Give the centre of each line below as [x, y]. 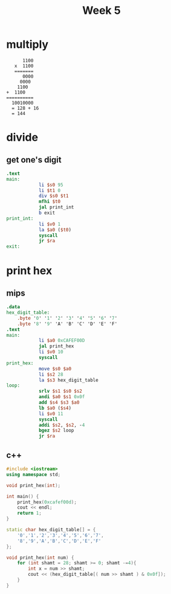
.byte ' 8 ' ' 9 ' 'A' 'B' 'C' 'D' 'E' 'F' [67, 324]
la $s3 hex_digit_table [68, 380]
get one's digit [34, 160]
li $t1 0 [50, 190]
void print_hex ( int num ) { [40, 557]
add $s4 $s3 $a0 [59, 402]
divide [22, 137]
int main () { [23, 496]
